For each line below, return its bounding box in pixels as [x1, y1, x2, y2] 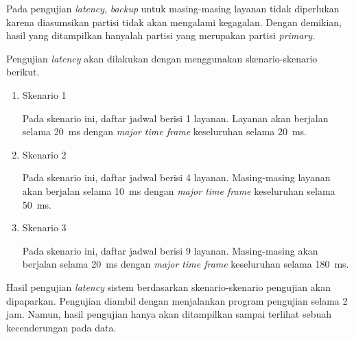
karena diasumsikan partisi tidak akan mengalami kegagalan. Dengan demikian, [6, 14, 342, 29]
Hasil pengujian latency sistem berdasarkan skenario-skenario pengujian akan [6, 279, 331, 294]
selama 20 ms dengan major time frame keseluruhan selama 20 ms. [22, 124, 307, 139]
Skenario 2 [22, 147, 67, 161]
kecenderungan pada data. [6, 320, 117, 334]
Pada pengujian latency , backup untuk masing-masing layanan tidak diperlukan [6, 1, 340, 15]
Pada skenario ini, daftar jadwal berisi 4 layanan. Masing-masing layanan [22, 170, 331, 185]
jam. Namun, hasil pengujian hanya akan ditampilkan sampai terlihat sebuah [6, 307, 332, 321]
